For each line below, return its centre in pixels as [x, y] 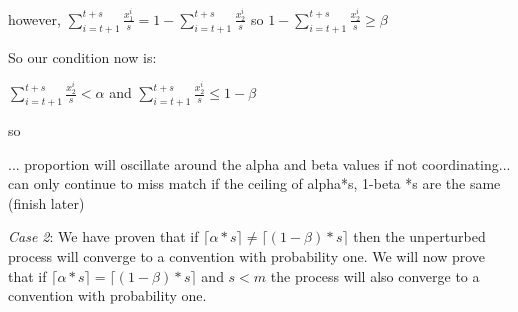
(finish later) [46, 202]
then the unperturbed [419, 236]
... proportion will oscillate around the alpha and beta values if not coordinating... [259, 163]
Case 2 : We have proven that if [103, 236]
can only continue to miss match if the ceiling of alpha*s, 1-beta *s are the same [254, 183]
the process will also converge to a [375, 275]
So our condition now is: [82, 56]
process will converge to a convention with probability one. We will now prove [247, 255]
